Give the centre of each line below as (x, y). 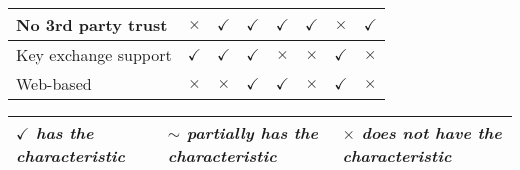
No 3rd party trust (92, 24)
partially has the (252, 132)
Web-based (54, 83)
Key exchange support (94, 54)
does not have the (431, 132)
